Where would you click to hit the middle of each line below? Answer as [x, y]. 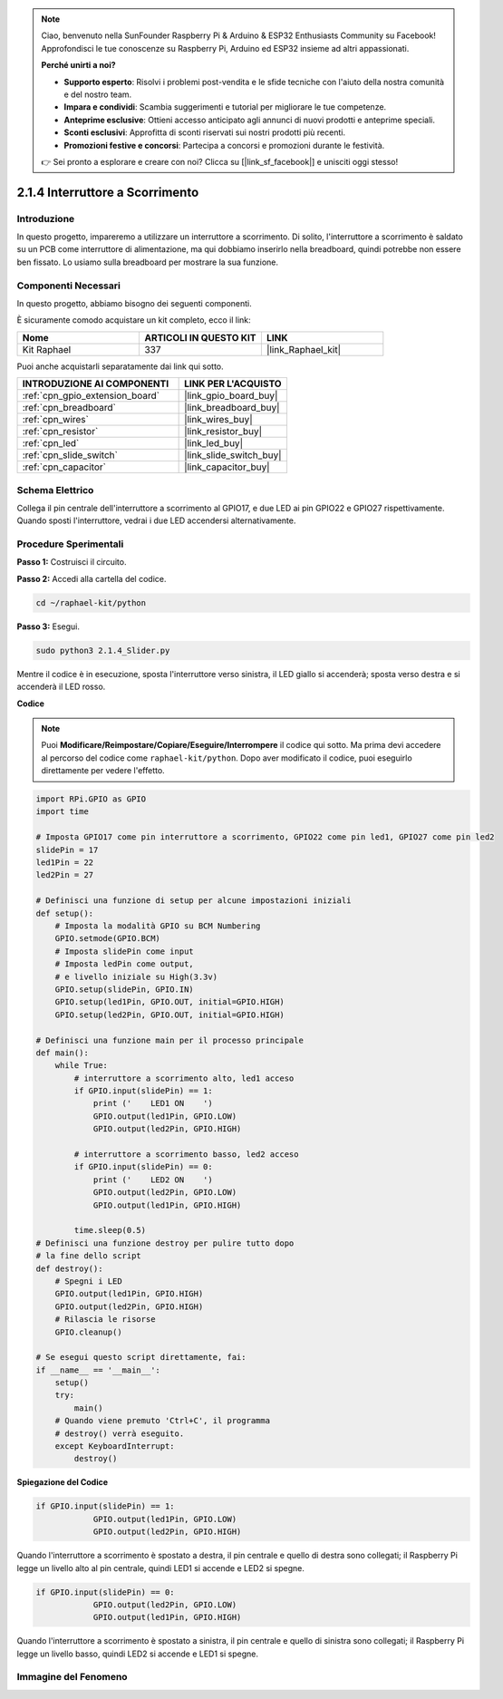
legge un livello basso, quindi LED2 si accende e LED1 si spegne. [137, 1654]
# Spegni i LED [88, 1281]
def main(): [63, 1053]
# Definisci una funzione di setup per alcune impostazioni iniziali [193, 901]
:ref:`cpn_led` [51, 443]
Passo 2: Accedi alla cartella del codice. [92, 578]
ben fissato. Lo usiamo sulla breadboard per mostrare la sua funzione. [148, 262]
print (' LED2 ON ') [153, 1180]
